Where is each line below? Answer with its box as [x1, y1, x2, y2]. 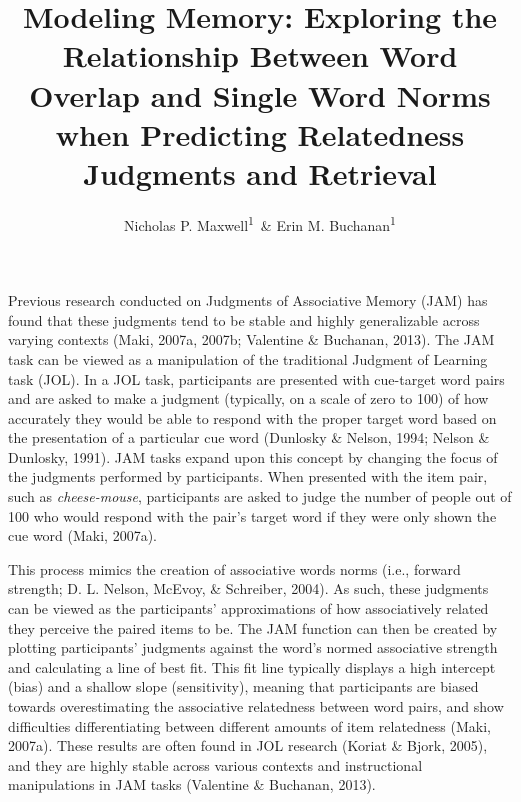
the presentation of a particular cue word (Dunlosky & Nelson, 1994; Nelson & [8, 427, 490, 448]
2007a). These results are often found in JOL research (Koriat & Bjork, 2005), [8, 735, 488, 756]
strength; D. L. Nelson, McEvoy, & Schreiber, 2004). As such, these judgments [8, 578, 489, 599]
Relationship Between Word [62, 35, 458, 76]
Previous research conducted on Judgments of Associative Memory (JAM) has [8, 290, 488, 311]
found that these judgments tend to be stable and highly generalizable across [8, 309, 480, 330]
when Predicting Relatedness [55, 113, 465, 154]
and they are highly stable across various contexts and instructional [8, 754, 423, 775]
